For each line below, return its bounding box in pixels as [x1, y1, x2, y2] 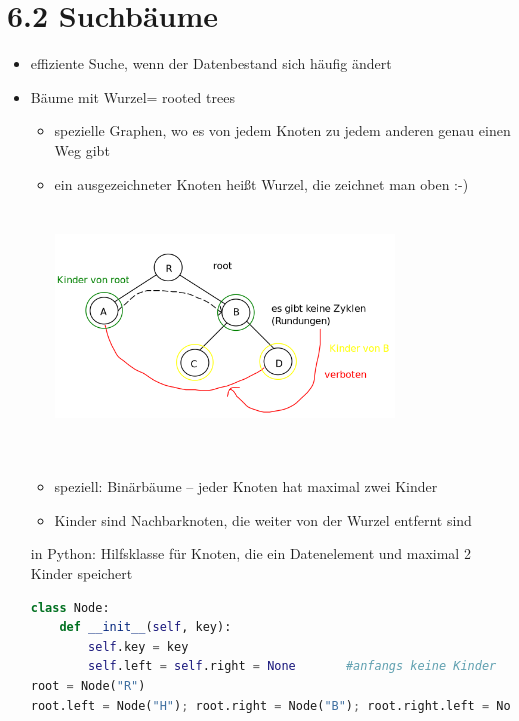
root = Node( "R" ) [30, 679, 146, 693]
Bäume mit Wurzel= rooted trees [30, 86, 235, 107]
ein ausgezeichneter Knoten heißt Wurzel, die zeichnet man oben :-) [54, 173, 469, 194]
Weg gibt [54, 139, 110, 160]
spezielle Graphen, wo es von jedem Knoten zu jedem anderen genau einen [54, 120, 511, 141]
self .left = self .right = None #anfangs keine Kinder [88, 659, 497, 674]
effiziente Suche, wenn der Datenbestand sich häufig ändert [30, 53, 392, 74]
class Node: [30, 600, 110, 615]
